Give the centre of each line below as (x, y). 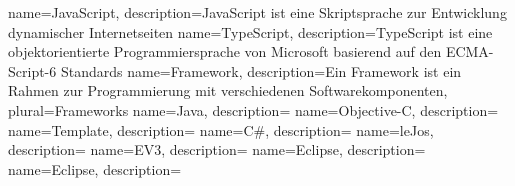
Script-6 (32, 70)
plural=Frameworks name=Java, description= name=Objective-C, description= (253, 109)
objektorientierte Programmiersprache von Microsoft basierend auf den (225, 51)
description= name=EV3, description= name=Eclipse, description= (217, 149)
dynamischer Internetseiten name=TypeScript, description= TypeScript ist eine (250, 31)
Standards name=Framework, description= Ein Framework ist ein (261, 70)
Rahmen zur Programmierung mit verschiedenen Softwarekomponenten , (228, 90)
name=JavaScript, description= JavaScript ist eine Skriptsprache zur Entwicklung (257, 12)
